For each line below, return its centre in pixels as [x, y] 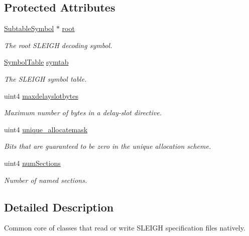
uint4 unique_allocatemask [46, 129]
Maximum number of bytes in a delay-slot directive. [83, 112]
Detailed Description [59, 207]
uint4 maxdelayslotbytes [41, 95]
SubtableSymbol [29, 28]
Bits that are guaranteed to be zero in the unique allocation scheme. [108, 146]
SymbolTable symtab [36, 62]
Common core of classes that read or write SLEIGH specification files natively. [125, 228]
